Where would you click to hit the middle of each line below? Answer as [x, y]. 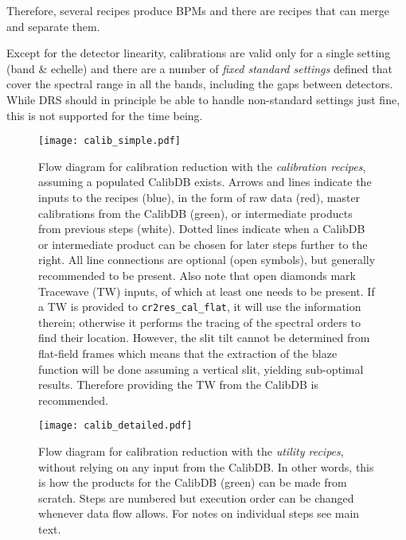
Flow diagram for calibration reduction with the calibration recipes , [202, 166]
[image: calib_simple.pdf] [109, 141]
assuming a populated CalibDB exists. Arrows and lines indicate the [205, 182]
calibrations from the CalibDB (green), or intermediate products [195, 213]
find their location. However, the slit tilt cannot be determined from [204, 338]
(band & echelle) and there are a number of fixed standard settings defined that [199, 68]
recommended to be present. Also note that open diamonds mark [197, 275]
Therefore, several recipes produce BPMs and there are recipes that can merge [198, 10]
